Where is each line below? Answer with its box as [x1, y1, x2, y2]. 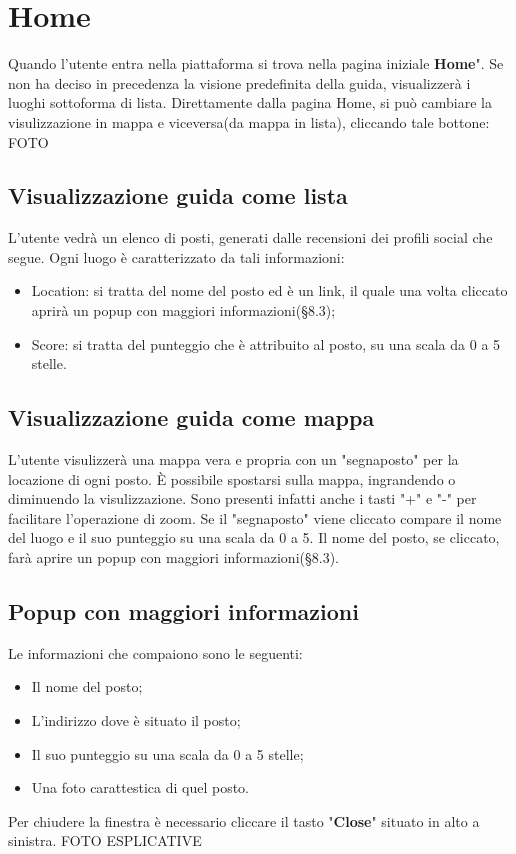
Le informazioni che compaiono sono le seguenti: [8, 642, 303, 663]
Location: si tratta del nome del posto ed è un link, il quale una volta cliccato [31, 280, 508, 301]
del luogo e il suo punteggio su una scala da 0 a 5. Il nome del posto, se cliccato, [8, 527, 500, 548]
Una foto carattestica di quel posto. [31, 777, 249, 798]
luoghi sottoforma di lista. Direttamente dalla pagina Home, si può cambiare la [8, 92, 492, 113]
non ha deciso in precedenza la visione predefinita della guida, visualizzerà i [8, 72, 471, 93]
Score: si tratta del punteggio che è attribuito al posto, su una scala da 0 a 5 [31, 333, 501, 354]
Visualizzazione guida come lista [8, 180, 348, 211]
